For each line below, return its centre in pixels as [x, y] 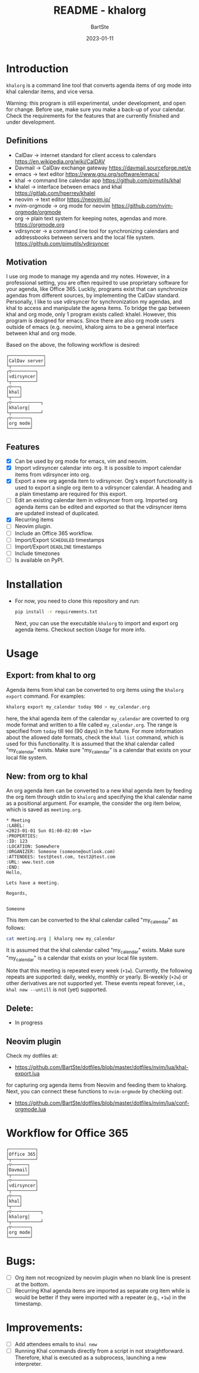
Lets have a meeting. [33, 883]
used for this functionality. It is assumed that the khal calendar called [90, 744]
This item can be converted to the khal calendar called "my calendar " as [92, 921]
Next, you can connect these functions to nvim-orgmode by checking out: [94, 1091]
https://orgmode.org [40, 224]
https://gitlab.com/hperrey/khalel [55, 193]
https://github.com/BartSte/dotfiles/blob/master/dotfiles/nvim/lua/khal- [102, 1067]
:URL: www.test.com [30, 862]
